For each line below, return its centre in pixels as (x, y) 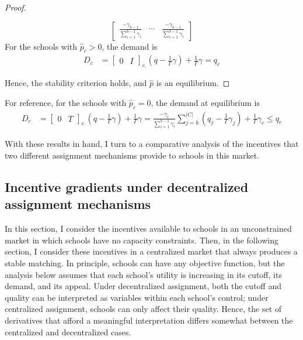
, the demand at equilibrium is (205, 102)
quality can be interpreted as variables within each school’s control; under (137, 297)
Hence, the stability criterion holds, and (76, 83)
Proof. (15, 7)
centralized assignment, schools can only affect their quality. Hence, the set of (143, 309)
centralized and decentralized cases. (68, 332)
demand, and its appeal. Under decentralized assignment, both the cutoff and (143, 286)
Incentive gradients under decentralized (127, 187)
